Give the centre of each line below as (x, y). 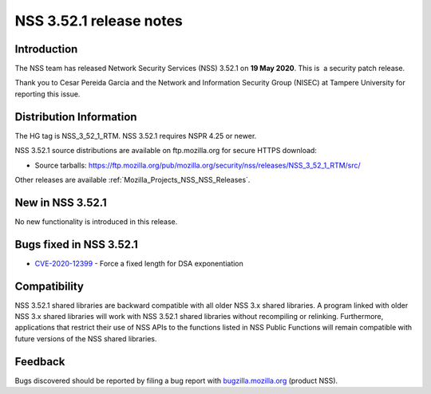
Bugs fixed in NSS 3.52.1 (77, 244)
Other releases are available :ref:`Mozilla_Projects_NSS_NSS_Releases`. (132, 179)
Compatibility (49, 286)
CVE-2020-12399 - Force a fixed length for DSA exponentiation (139, 263)
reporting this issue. (47, 94)
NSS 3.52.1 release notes (99, 21)
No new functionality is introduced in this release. (96, 221)
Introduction (46, 49)
